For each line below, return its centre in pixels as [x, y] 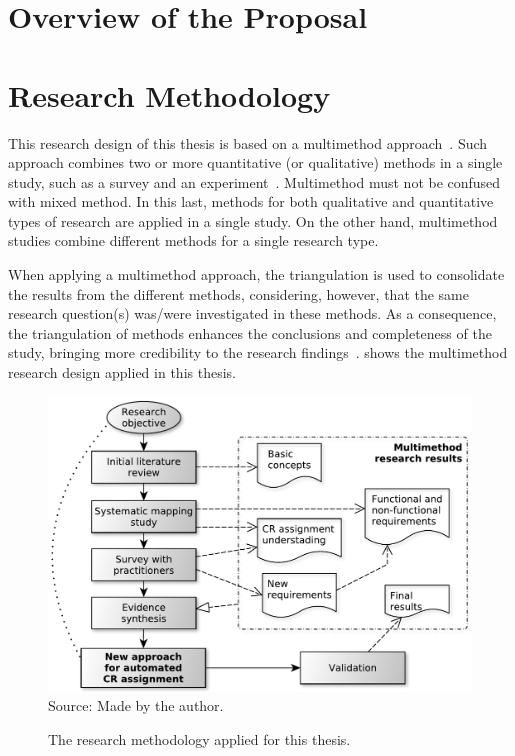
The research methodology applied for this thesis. [199, 739]
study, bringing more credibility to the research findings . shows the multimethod [258, 352]
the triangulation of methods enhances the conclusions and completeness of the [250, 332]
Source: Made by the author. [136, 705]
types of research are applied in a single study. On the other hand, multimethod [253, 220]
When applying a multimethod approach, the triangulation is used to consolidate [256, 274]
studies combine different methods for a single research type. [193, 240]
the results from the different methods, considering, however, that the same [238, 293]
